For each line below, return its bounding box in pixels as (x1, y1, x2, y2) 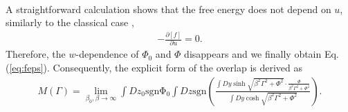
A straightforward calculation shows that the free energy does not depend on (6, 1, 331, 16)
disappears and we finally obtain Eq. (184, 47, 339, 61)
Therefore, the (6, 47, 66, 61)
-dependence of (75, 47, 139, 61)
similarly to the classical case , (6, 15, 134, 30)
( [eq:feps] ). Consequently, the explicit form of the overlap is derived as (6, 60, 303, 75)
